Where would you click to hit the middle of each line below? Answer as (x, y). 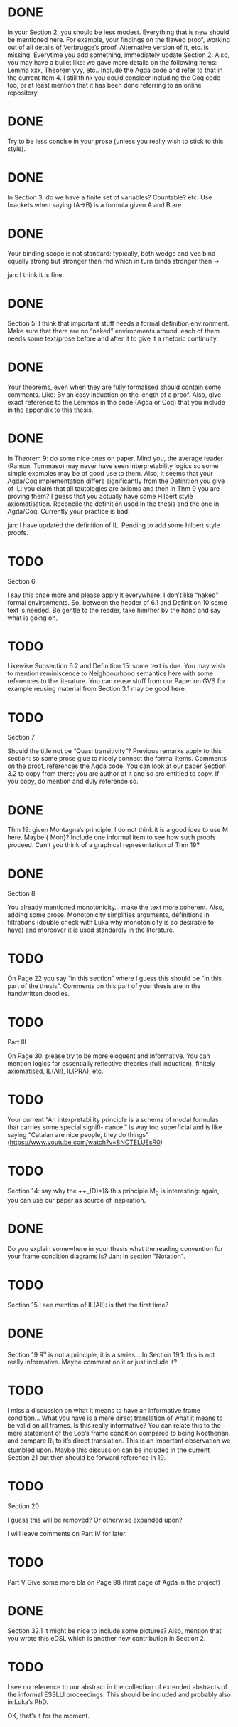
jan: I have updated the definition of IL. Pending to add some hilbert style (114, 525)
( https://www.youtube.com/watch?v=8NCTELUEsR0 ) (85, 1142)
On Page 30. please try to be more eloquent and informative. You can (109, 1056)
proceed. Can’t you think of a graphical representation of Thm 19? (104, 845)
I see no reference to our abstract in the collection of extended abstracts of (118, 1686)
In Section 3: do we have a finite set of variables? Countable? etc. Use (110, 197)
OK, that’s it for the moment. (49, 1716)
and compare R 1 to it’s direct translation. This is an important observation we (119, 1441)
